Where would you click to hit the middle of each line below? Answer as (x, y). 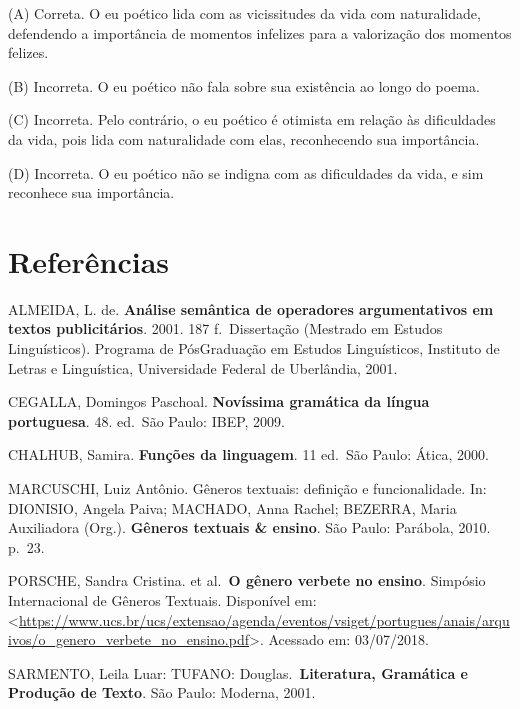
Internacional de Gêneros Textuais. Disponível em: (162, 600)
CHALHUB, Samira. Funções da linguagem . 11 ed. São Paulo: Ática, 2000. (248, 454)
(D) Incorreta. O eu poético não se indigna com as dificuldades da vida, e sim (246, 172)
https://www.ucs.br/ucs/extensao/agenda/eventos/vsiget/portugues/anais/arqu (264, 619)
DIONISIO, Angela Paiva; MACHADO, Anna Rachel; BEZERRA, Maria (232, 507)
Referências (89, 260)
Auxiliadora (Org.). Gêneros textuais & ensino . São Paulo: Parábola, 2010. (249, 527)
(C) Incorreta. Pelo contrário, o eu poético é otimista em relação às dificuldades (252, 119)
